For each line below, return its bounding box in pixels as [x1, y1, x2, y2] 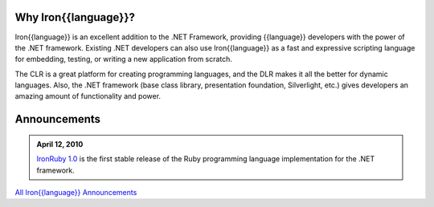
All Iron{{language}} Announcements [14, 188, 137, 197]
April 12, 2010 [36, 139, 84, 148]
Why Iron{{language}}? [14, 10, 136, 24]
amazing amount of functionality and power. [14, 91, 161, 101]
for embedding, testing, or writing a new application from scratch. [14, 55, 233, 64]
